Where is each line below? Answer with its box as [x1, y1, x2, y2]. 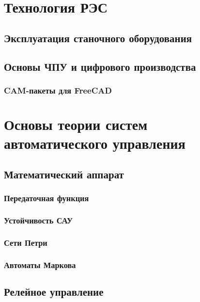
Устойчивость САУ [4, 214, 73, 226]
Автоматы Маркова [4, 258, 76, 270]
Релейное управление [4, 284, 104, 299]
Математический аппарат [4, 166, 124, 181]
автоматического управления [4, 133, 185, 153]
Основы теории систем [4, 114, 148, 134]
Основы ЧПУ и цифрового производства [4, 59, 196, 74]
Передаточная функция [4, 192, 89, 204]
